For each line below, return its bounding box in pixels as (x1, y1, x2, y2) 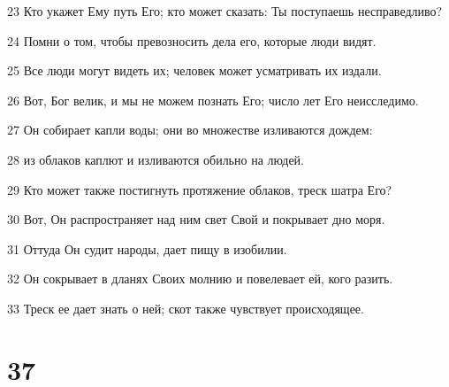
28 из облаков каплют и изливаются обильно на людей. (7, 150, 304, 168)
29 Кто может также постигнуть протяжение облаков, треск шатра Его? (7, 180, 392, 198)
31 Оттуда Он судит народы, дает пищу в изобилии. (7, 239, 287, 258)
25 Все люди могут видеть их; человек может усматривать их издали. (7, 61, 382, 80)
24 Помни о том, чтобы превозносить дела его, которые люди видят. (7, 31, 377, 50)
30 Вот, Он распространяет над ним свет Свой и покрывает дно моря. (7, 210, 385, 228)
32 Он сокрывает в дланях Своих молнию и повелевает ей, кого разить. (7, 269, 393, 288)
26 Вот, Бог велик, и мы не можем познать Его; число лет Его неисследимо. (7, 90, 419, 109)
